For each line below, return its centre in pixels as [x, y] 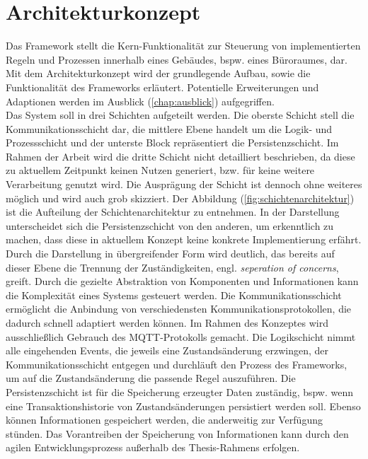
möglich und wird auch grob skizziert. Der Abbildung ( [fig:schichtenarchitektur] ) [180, 198]
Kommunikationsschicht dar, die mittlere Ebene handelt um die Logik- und [169, 128]
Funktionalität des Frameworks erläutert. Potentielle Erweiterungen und [162, 87]
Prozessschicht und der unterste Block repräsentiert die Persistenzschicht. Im [172, 143]
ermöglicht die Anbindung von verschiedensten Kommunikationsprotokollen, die [179, 309]
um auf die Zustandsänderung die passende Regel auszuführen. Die [151, 378]
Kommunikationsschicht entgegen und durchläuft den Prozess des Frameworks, [177, 364]
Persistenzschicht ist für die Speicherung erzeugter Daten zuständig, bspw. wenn [180, 391]
